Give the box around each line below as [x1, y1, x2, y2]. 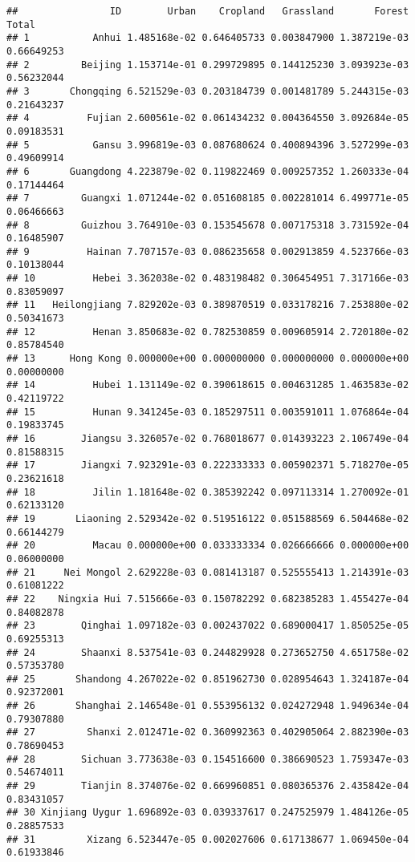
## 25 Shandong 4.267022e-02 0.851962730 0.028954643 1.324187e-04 [6, 673, 409, 685]
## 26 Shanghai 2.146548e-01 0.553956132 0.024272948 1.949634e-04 [6, 700, 409, 712]
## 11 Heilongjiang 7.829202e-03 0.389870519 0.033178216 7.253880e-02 [6, 299, 409, 311]
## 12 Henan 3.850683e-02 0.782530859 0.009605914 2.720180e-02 [6, 326, 409, 338]
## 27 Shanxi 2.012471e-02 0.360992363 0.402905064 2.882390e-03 [6, 726, 409, 739]
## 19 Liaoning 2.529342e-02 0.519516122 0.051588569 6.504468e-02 [6, 512, 409, 524]
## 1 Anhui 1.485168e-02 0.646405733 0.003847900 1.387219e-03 [6, 32, 409, 44]
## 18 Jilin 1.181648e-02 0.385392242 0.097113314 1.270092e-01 [6, 486, 409, 498]
